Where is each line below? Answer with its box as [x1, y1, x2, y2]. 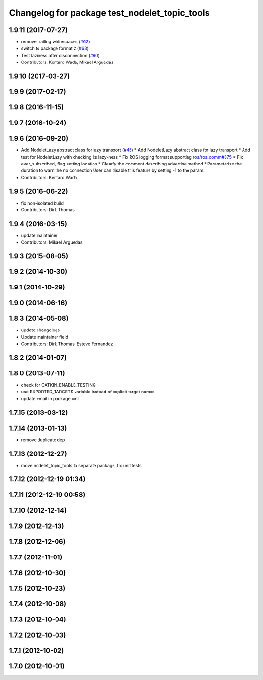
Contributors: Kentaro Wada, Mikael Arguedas [21, 59, 113, 65]
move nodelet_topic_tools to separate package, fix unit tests [21, 462, 142, 468]
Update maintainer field [21, 334, 68, 340]
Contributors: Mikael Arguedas [21, 239, 83, 245]
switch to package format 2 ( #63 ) [21, 45, 89, 51]
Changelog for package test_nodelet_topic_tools [9, 7, 210, 18]
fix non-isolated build [21, 200, 64, 206]
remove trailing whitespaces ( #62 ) [21, 39, 90, 45]
